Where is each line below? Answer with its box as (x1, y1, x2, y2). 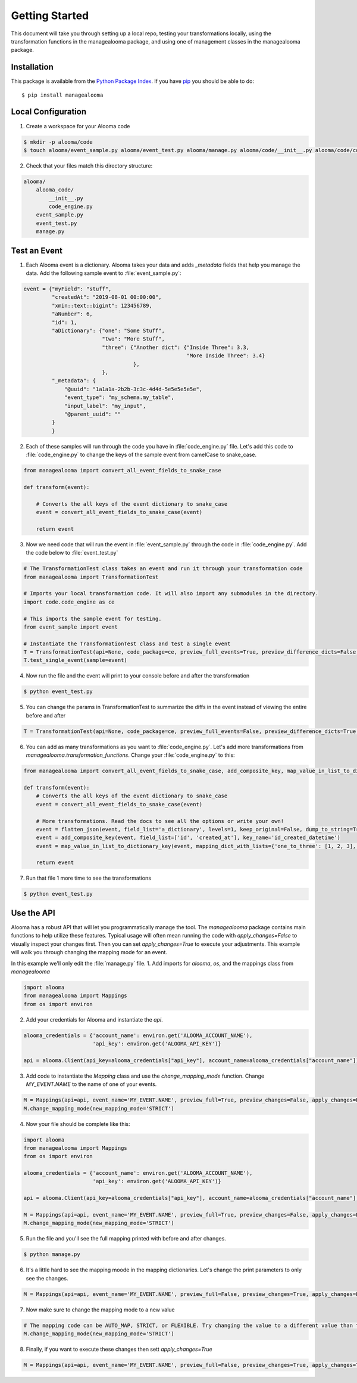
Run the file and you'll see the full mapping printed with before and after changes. (26, 1235, 226, 1242)
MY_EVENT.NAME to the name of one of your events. (26, 1081, 157, 1088)
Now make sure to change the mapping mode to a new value (26, 1306, 175, 1313)
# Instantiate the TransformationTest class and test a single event (23, 640, 231, 647)
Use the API (11, 908, 56, 918)
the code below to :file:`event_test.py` (26, 549, 118, 556)
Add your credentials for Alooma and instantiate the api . (26, 1016, 163, 1023)
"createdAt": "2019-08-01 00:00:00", (51, 294, 162, 301)
